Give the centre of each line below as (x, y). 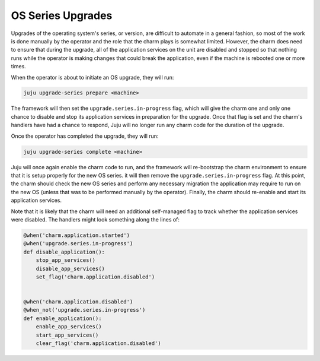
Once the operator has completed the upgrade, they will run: (85, 136)
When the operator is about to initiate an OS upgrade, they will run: (92, 77)
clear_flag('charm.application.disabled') (98, 343)
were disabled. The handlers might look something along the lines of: (95, 219)
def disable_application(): (64, 252)
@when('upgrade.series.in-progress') (78, 244)
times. (18, 66)
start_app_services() (67, 335)
